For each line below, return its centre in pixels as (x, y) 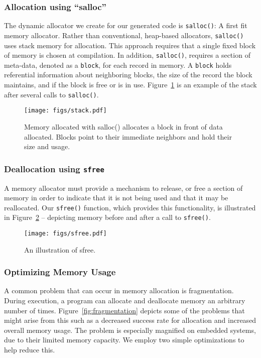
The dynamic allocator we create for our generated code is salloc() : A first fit (126, 25)
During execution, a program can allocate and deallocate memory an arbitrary (125, 301)
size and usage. (47, 146)
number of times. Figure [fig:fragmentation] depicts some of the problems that (124, 310)
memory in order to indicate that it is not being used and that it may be (116, 198)
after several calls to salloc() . (51, 94)
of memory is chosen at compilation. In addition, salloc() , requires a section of (127, 55)
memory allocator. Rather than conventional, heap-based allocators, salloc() (124, 35)
